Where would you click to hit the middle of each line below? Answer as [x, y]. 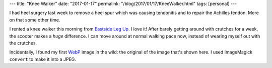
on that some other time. [35, 19]
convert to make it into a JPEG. [43, 59]
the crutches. [23, 43]
